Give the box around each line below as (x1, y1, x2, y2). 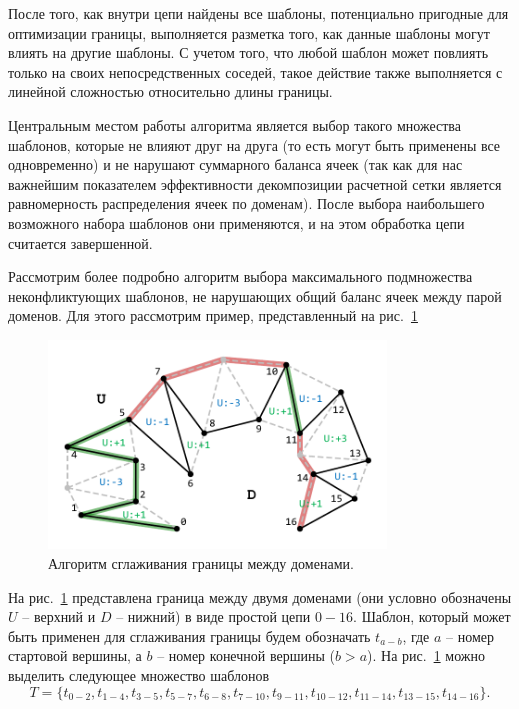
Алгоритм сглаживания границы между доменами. (48, 552, 354, 573)
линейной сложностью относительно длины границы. (8, 81, 333, 102)
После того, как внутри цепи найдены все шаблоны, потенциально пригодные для (8, 3, 509, 23)
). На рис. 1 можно (367, 645, 485, 666)
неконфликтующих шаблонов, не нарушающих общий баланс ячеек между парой (8, 285, 502, 306)
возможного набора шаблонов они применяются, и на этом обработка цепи (8, 212, 465, 233)
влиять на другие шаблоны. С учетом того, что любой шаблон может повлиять (8, 42, 489, 63)
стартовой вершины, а (8, 645, 142, 666)
